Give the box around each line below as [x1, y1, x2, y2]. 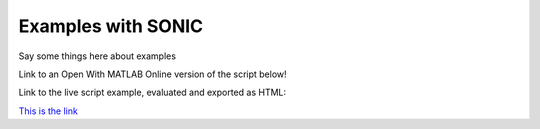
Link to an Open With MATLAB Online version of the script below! [18, 68, 287, 80]
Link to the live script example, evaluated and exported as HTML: [18, 86, 287, 99]
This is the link [18, 105, 79, 117]
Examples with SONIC [18, 15, 204, 37]
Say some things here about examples [18, 50, 177, 62]
